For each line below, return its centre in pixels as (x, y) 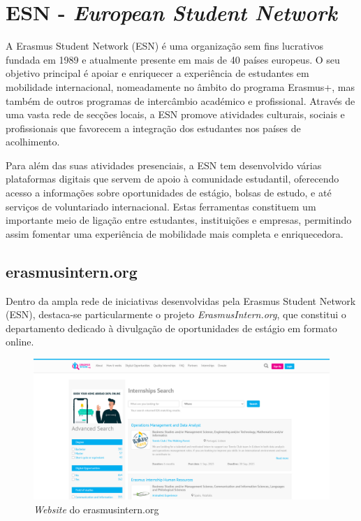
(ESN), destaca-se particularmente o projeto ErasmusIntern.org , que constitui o (176, 314)
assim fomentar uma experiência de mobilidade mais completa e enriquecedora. (175, 233)
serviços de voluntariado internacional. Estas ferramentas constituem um (161, 206)
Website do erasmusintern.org (96, 509)
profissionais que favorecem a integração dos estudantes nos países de (153, 128)
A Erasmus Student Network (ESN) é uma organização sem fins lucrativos (165, 46)
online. (20, 342)
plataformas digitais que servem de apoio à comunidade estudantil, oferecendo (172, 179)
